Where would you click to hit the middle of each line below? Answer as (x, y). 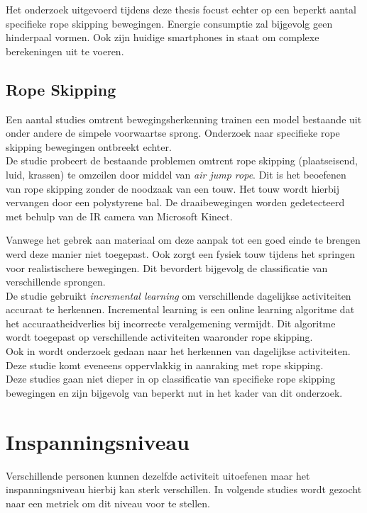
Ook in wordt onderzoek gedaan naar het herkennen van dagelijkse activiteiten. (178, 351)
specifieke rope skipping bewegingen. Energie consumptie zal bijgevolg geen (169, 23)
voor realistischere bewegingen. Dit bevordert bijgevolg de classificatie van (167, 267)
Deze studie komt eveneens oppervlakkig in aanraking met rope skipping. (165, 365)
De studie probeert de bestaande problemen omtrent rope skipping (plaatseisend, (182, 160)
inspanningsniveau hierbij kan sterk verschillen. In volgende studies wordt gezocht (184, 489)
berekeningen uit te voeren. (65, 51)
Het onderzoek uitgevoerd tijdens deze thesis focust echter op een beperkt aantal (181, 9)
